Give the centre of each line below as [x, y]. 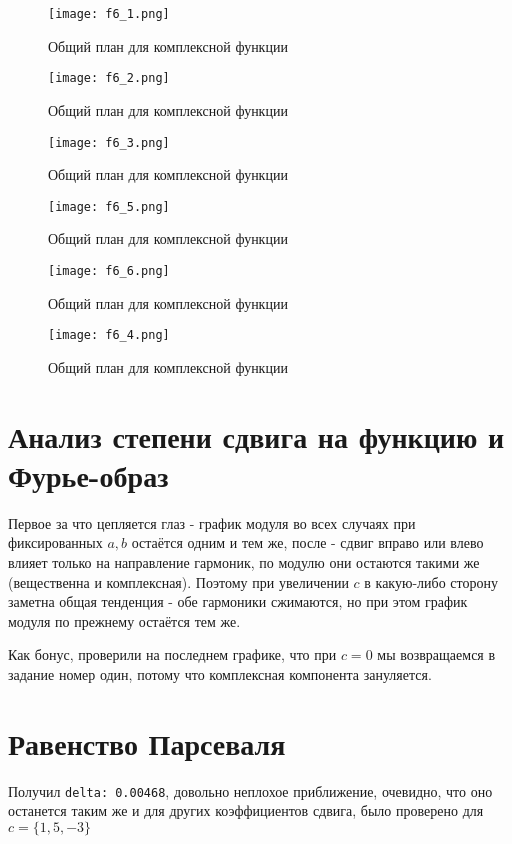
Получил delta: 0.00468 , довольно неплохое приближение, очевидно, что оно [250, 790]
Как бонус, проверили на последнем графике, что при [172, 654]
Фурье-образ [88, 474]
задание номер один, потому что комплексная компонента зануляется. [220, 673]
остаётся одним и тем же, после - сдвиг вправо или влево [307, 542]
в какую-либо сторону [431, 581]
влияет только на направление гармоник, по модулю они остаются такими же [244, 562]
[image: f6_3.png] [109, 142]
